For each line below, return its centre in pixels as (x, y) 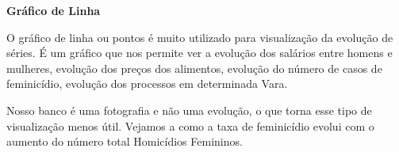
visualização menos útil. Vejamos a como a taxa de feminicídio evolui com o (190, 125)
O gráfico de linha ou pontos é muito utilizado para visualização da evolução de (200, 37)
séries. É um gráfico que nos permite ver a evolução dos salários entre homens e (199, 53)
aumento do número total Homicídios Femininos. (125, 141)
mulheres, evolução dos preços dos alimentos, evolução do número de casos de (194, 68)
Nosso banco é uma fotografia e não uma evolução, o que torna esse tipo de (189, 110)
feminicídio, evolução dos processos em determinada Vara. (147, 84)
